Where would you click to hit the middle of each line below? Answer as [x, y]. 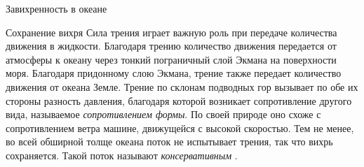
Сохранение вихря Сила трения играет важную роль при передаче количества [171, 32]
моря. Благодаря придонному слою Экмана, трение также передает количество [174, 73]
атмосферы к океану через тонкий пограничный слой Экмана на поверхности [171, 59]
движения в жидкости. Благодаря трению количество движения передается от [171, 46]
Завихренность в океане [56, 8]
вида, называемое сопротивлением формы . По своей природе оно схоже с [163, 114]
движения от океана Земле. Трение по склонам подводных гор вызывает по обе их [182, 86]
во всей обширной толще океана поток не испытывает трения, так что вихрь [169, 141]
